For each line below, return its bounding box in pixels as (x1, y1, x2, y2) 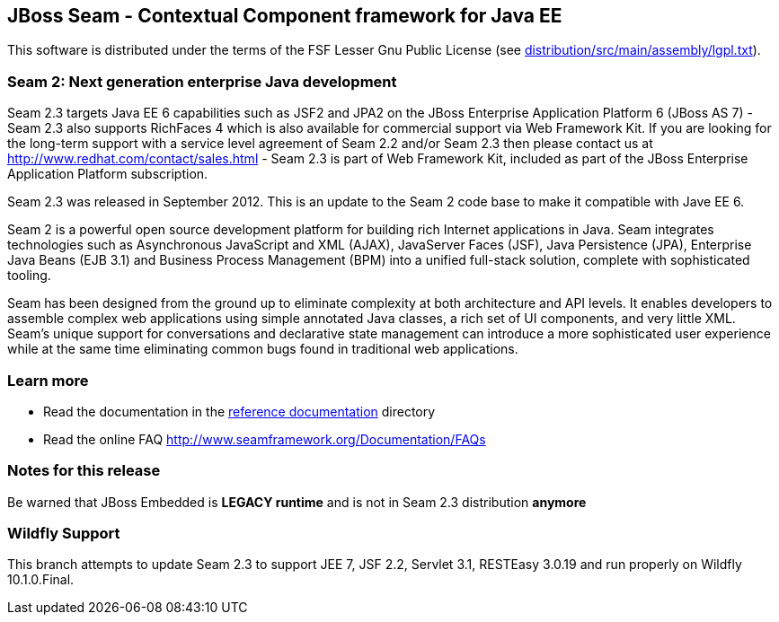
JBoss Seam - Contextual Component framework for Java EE (7, 4, 562, 27)
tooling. (7, 267, 51, 284)
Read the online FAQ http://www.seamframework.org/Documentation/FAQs (43, 431, 486, 447)
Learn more (7, 371, 89, 390)
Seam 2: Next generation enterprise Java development (7, 72, 397, 91)
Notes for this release (7, 461, 161, 480)
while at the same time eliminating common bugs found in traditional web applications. (7, 341, 518, 357)
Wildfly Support (7, 524, 120, 543)
